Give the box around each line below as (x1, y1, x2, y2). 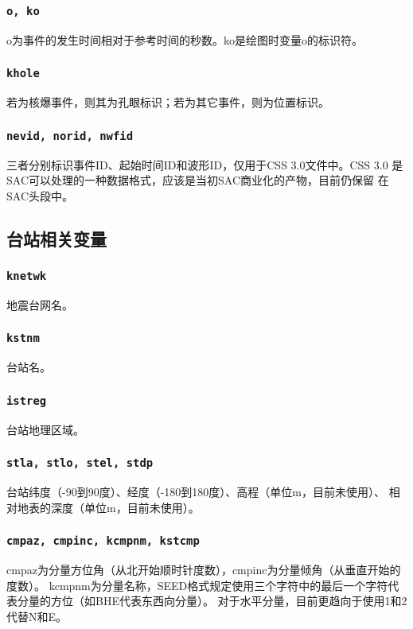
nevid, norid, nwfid (6, 129, 134, 142)
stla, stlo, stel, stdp (6, 456, 154, 470)
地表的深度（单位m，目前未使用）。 (17, 499, 200, 515)
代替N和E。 (6, 608, 68, 624)
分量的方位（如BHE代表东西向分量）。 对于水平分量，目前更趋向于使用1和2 (17, 592, 407, 609)
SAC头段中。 (6, 187, 73, 204)
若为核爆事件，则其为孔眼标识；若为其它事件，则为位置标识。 (6, 94, 329, 111)
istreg (6, 394, 47, 407)
